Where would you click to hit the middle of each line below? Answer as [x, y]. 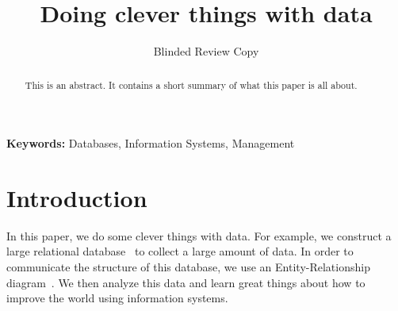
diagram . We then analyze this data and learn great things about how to [186, 282]
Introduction [77, 197]
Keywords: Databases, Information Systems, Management [151, 143]
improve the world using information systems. [117, 298]
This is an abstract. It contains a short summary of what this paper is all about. [191, 84]
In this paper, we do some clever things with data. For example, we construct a [199, 235]
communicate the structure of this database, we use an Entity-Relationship [188, 267]
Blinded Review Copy [206, 51]
